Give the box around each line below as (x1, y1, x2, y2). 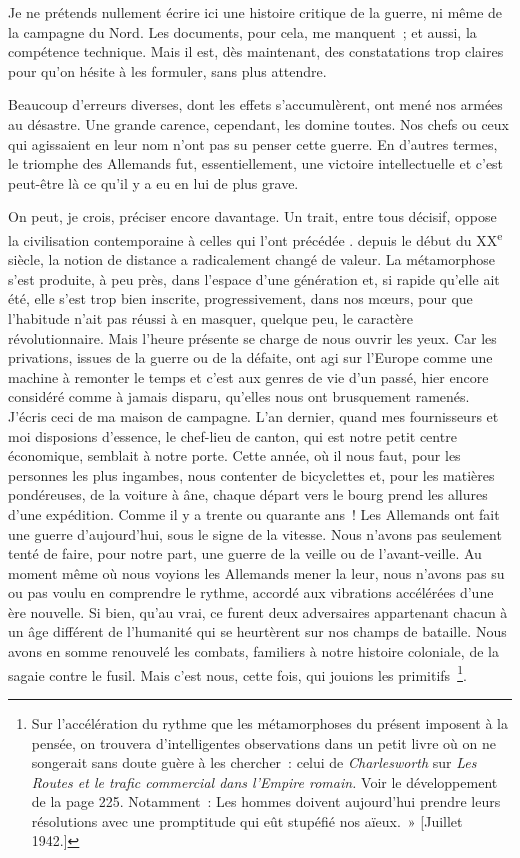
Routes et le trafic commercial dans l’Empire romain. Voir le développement (31, 771, 498, 792)
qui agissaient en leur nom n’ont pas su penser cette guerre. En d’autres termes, (8, 133, 498, 154)
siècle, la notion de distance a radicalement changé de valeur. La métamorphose (8, 249, 495, 270)
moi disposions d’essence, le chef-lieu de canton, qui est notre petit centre (8, 425, 457, 446)
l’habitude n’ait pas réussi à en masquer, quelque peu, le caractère (8, 307, 413, 328)
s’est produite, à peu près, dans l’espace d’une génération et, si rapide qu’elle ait (8, 268, 500, 289)
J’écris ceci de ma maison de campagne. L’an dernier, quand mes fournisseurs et (8, 405, 499, 426)
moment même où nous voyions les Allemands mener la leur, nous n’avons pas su (8, 562, 505, 583)
